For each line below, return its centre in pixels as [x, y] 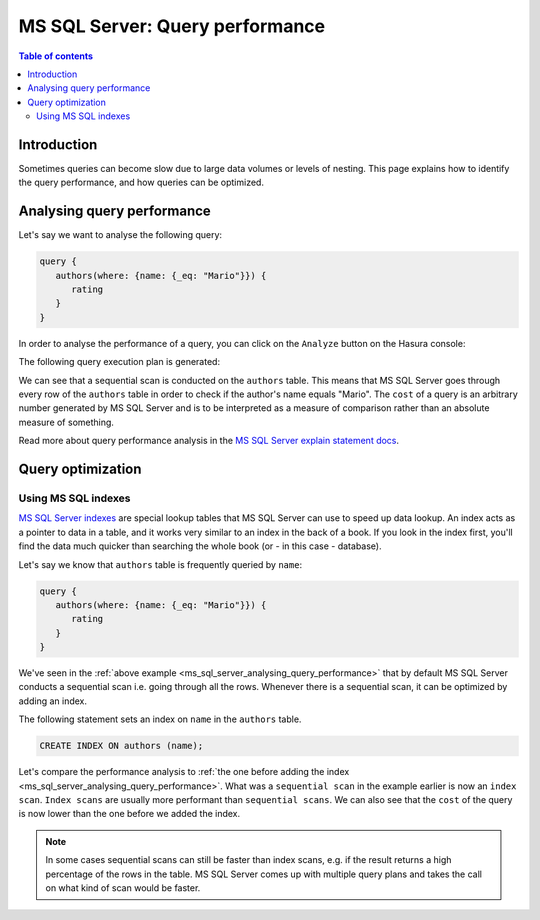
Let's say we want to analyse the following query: [120, 235]
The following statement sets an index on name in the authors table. [160, 719]
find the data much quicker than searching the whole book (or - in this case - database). [200, 546]
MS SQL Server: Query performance [171, 26]
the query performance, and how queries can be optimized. [141, 182]
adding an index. [53, 701]
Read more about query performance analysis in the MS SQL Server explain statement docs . [209, 441]
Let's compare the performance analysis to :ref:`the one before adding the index [184, 772]
